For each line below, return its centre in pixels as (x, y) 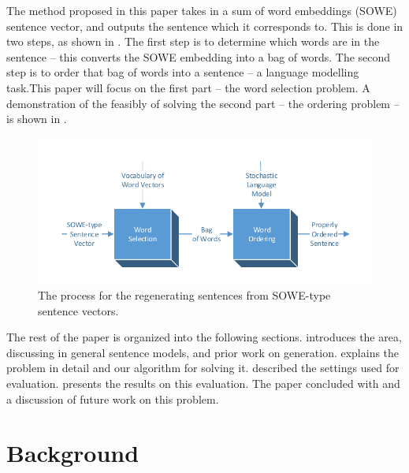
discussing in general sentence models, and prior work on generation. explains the (203, 352)
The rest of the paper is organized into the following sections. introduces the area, (204, 337)
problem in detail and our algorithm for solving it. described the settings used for (203, 368)
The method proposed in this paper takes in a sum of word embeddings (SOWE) (202, 10)
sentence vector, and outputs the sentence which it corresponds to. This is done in (205, 26)
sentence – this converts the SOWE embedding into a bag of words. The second (199, 56)
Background (73, 453)
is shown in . (37, 119)
